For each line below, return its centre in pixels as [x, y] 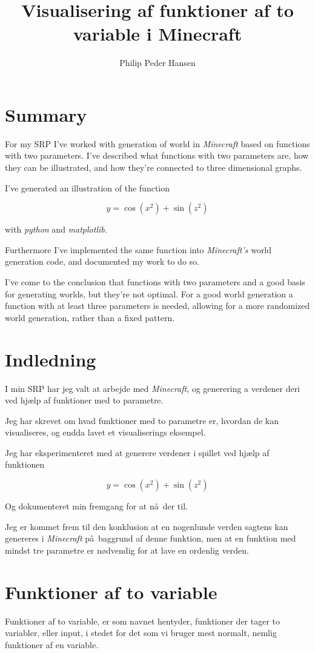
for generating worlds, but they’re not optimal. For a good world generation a [149, 293]
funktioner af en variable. [52, 644]
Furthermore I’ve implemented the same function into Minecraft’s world [138, 249]
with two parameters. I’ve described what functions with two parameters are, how [157, 155]
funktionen [25, 464]
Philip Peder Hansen [157, 63]
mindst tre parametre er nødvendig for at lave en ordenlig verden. [127, 550]
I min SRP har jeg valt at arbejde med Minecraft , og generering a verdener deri [153, 388]
